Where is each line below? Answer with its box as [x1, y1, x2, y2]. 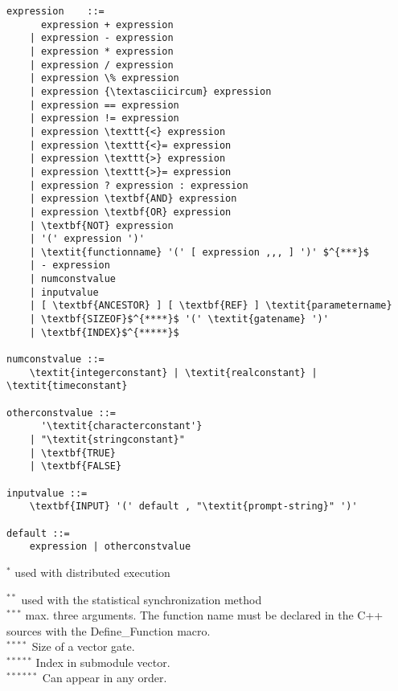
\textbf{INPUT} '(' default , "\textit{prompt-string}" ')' [29, 501, 358, 513]
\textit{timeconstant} [6, 380, 128, 392]
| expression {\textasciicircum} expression [29, 85, 272, 97]
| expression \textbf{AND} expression [29, 193, 237, 205]
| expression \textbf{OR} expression [29, 206, 232, 218]
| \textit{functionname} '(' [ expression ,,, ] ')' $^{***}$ [29, 246, 370, 258]
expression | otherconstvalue [29, 541, 191, 553]
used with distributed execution [14, 563, 170, 580]
